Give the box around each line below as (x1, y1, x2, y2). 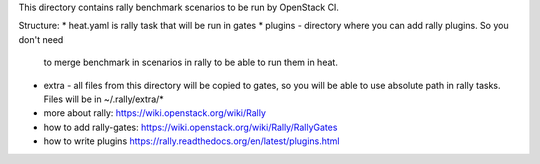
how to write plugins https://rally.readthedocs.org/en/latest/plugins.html (43, 135, 340, 147)
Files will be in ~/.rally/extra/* (43, 93, 164, 105)
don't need (18, 33, 64, 45)
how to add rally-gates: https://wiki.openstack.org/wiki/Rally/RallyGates (43, 121, 338, 133)
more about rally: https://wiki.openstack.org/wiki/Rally (43, 107, 267, 119)
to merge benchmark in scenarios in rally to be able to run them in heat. (43, 56, 339, 69)
